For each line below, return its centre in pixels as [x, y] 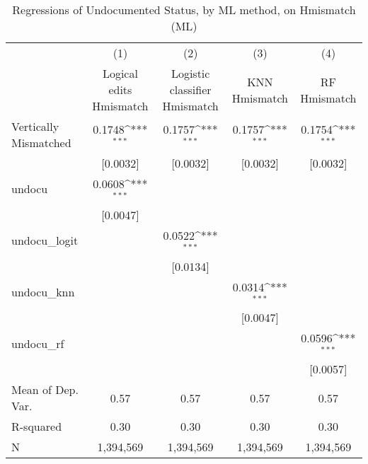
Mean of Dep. [45, 390]
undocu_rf [38, 343]
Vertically [35, 126]
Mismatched [41, 143]
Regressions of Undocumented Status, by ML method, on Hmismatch [184, 10]
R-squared [37, 427]
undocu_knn [43, 291]
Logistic [190, 73]
